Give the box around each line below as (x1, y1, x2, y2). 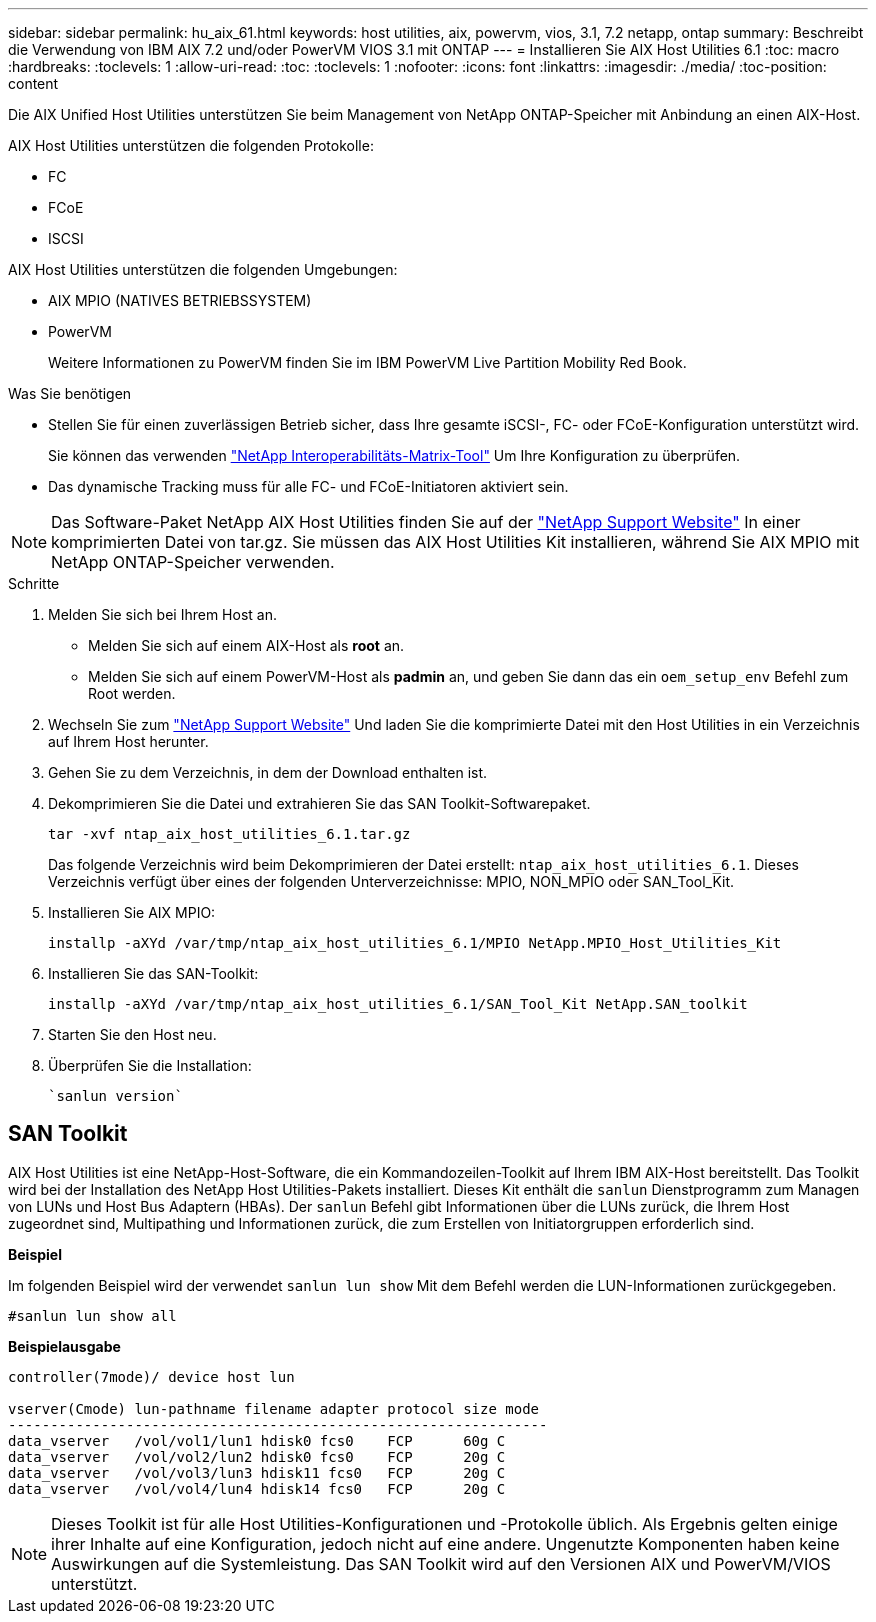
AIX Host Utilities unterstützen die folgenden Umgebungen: (8, 261, 398, 278)
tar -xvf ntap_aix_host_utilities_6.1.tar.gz (48, 826, 411, 842)
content (8, 75, 59, 92)
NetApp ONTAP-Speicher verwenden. (51, 552, 335, 572)
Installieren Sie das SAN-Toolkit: (48, 965, 259, 982)
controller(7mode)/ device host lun (8, 1368, 295, 1385)
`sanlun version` (48, 1088, 183, 1104)
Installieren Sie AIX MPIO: (48, 904, 216, 921)
